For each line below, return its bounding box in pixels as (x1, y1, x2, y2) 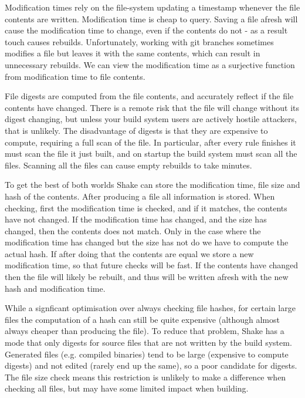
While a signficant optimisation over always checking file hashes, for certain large (5, 302, 296, 314)
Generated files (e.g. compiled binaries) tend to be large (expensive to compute (5, 348, 289, 360)
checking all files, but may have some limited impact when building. (5, 382, 249, 394)
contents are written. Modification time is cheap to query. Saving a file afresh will (5, 12, 298, 25)
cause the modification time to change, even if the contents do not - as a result (5, 24, 288, 36)
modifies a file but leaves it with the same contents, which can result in (5, 47, 260, 59)
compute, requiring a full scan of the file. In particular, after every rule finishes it (5, 136, 296, 148)
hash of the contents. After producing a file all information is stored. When (5, 190, 275, 202)
